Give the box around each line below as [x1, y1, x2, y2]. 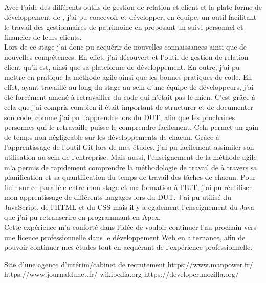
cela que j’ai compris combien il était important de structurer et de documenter [4, 101, 253, 112]
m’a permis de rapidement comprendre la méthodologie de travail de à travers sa [4, 161, 257, 172]
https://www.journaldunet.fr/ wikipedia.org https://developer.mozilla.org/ [4, 269, 239, 279]
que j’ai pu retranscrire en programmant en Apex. [4, 211, 161, 222]
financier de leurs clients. [4, 31, 82, 42]
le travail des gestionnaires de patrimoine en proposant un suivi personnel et [4, 21, 243, 32]
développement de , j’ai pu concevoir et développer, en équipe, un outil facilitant [4, 11, 257, 22]
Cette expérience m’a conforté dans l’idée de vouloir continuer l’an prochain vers [4, 222, 257, 232]
